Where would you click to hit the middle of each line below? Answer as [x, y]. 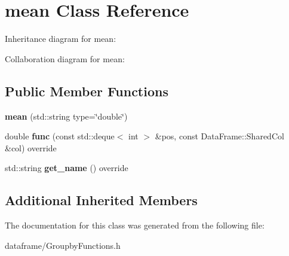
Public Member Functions [87, 91]
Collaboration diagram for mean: [65, 58]
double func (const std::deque [60, 136]
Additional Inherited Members [101, 200]
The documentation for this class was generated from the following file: [135, 225]
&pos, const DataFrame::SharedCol [219, 136]
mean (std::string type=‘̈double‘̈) [66, 116]
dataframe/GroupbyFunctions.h [63, 245]
